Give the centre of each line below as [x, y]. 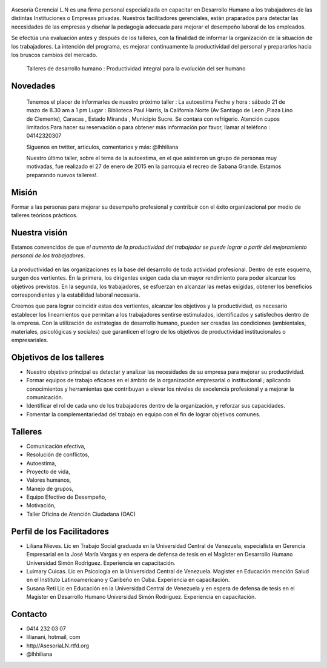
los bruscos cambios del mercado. [54, 55]
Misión [24, 192]
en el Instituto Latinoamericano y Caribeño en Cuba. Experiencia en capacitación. [128, 580]
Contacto [29, 614]
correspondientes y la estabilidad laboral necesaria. [76, 295]
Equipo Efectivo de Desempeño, [66, 497]
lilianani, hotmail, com [53, 637]
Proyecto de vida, [48, 471]
